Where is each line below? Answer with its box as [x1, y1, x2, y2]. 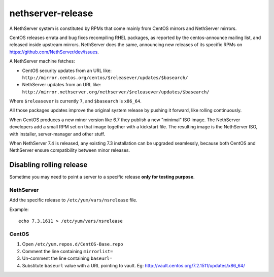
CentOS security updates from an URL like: [22, 67, 112, 74]
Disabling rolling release [9, 160, 88, 169]
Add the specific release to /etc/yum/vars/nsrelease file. [9, 197, 138, 203]
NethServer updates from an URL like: [22, 82, 101, 88]
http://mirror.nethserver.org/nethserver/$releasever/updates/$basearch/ [22, 89, 210, 95]
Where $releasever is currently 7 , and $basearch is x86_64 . [9, 98, 142, 104]
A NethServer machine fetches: [9, 58, 76, 64]
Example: [9, 206, 29, 213]
